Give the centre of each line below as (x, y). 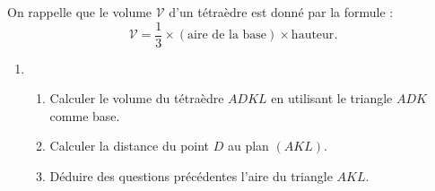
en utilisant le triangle (332, 98)
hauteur (313, 35)
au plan (248, 146)
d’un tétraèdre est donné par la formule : (281, 12)
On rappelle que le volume (80, 12)
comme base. (85, 115)
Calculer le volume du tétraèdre (137, 98)
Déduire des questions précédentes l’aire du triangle (191, 176)
